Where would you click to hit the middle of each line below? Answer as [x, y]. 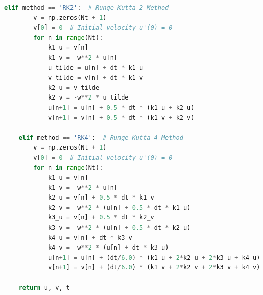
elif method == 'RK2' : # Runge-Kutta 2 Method [87, 8]
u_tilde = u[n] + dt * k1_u [95, 68]
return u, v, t [44, 288]
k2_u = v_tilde [74, 88]
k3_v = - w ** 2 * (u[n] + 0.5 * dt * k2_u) [119, 228]
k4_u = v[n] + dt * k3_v [90, 238]
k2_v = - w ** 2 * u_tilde [88, 98]
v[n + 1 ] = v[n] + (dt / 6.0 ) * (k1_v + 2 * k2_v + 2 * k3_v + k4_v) [154, 268]
